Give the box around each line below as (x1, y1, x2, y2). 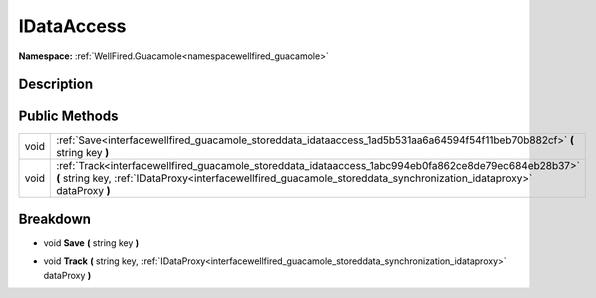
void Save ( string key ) (43, 236, 140, 249)
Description (18, 76, 94, 93)
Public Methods (18, 108, 119, 125)
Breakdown (18, 210, 92, 227)
